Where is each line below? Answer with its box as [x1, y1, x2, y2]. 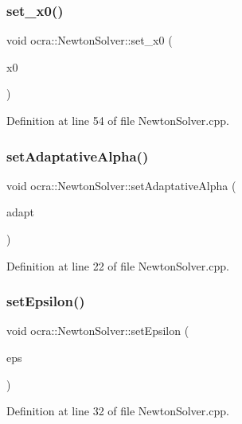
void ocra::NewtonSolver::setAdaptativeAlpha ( [6, 177, 236, 193]
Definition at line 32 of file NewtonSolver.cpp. [6, 403, 229, 419]
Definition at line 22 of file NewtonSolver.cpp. [6, 257, 229, 274]
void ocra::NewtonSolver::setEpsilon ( [6, 322, 189, 339]
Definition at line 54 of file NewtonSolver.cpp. [6, 112, 229, 128]
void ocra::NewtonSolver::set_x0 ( [6, 32, 173, 49]
